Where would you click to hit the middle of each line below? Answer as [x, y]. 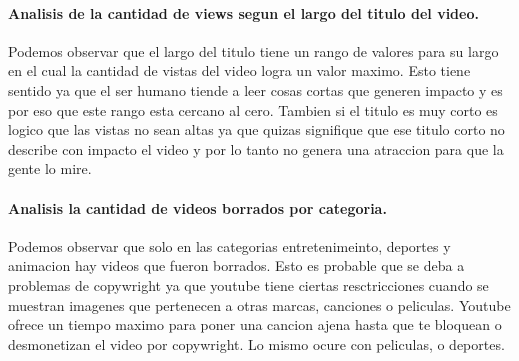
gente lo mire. [50, 168]
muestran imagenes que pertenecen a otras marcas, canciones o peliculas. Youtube [259, 304]
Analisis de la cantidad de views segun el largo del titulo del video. [243, 12]
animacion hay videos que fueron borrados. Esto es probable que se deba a [236, 265]
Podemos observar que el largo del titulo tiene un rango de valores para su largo [253, 50]
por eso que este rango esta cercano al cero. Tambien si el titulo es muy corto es [253, 109]
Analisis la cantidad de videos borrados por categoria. [197, 207]
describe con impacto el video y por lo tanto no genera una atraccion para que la [256, 148]
